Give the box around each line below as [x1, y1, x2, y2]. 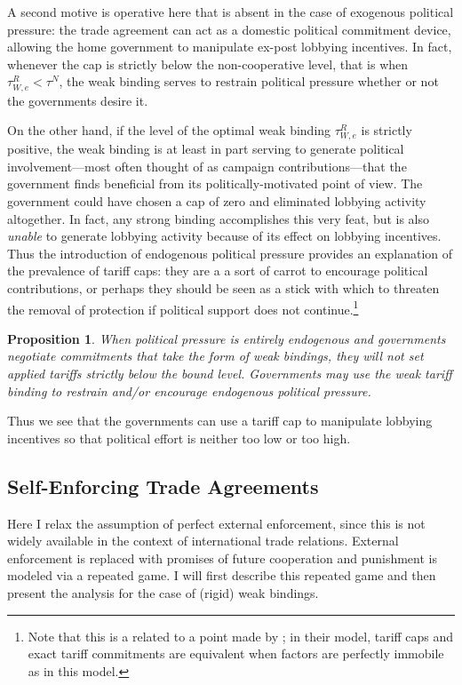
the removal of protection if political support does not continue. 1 [7, 297, 359, 318]
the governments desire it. [7, 91, 148, 109]
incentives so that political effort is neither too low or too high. [7, 428, 351, 447]
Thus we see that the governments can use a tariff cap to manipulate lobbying [7, 411, 433, 430]
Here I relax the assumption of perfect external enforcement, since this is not [7, 514, 426, 532]
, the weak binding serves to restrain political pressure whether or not [59, 72, 439, 91]
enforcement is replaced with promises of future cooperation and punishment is [7, 548, 437, 567]
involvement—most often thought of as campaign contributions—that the [7, 156, 407, 175]
